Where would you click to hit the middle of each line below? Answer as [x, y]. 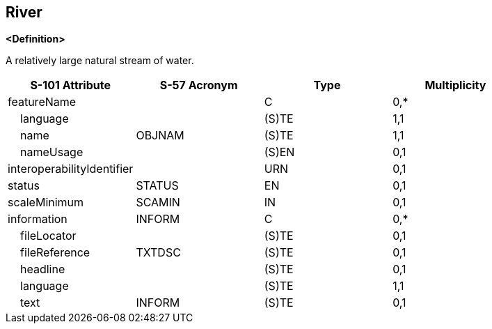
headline [43, 269]
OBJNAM [160, 136]
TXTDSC [158, 253]
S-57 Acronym [199, 85]
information [38, 219]
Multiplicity [455, 85]
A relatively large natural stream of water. [100, 61]
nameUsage [52, 152]
